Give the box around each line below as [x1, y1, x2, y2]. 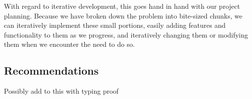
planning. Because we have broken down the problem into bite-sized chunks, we [4, 10, 243, 20]
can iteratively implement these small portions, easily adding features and [4, 20, 226, 30]
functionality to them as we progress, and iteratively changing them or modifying [4, 29, 248, 40]
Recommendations [4, 63, 99, 78]
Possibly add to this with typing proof [4, 86, 119, 96]
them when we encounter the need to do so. [4, 39, 135, 49]
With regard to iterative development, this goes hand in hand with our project [4, 1, 240, 11]
